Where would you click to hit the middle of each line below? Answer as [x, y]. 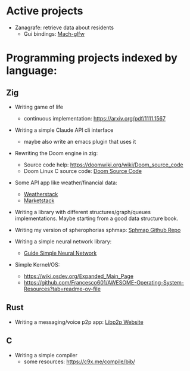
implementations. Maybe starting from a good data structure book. [96, 218]
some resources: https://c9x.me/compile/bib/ [79, 361]
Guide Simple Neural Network [60, 253]
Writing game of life [39, 107]
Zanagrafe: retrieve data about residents [64, 27]
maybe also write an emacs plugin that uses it [80, 141]
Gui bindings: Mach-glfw [54, 33]
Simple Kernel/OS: [37, 264]
